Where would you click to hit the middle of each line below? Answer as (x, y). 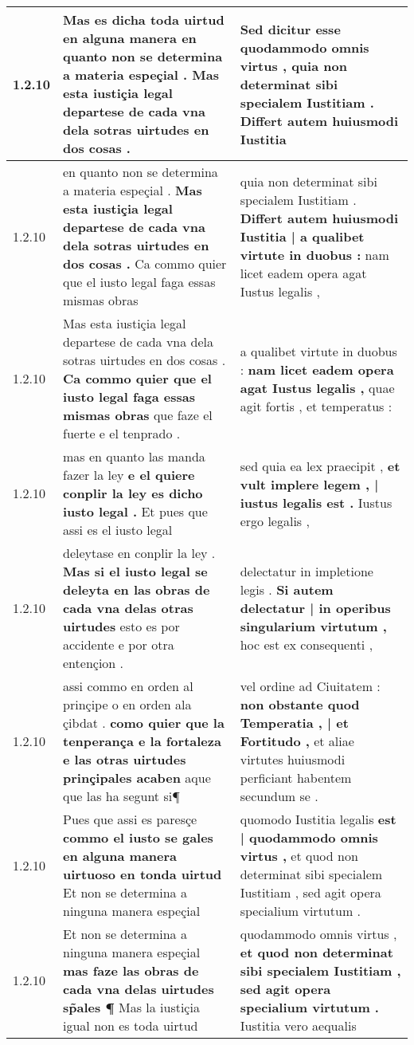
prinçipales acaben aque (137, 778)
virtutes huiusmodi (293, 759)
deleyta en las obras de (137, 589)
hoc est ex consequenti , (307, 644)
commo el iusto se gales (138, 837)
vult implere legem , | (309, 484)
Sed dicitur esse (290, 29)
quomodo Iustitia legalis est (318, 819)
